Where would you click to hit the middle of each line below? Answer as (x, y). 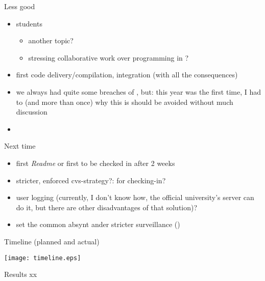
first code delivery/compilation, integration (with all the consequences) (127, 75)
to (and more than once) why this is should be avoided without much (125, 102)
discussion (32, 112)
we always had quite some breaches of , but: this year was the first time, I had (139, 91)
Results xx (21, 274)
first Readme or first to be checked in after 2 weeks (95, 163)
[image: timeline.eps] (43, 258)
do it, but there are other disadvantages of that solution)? (107, 207)
